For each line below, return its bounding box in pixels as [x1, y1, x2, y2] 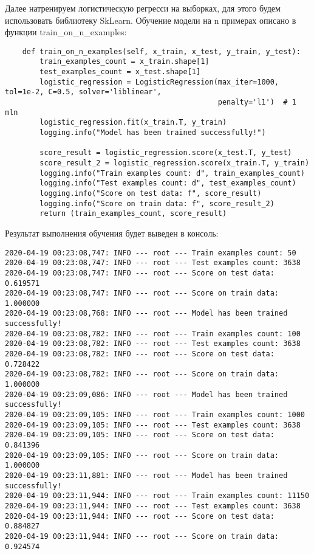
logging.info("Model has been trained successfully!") [39, 128, 266, 137]
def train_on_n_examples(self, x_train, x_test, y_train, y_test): [22, 47, 301, 56]
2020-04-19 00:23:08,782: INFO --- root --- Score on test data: [5, 350, 275, 359]
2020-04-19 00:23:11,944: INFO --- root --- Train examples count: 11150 [5, 491, 310, 500]
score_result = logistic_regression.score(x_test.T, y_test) [39, 148, 292, 158]
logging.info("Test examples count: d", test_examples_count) [39, 179, 296, 188]
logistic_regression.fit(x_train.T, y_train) [39, 118, 227, 127]
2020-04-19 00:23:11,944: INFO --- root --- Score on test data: [5, 511, 275, 521]
